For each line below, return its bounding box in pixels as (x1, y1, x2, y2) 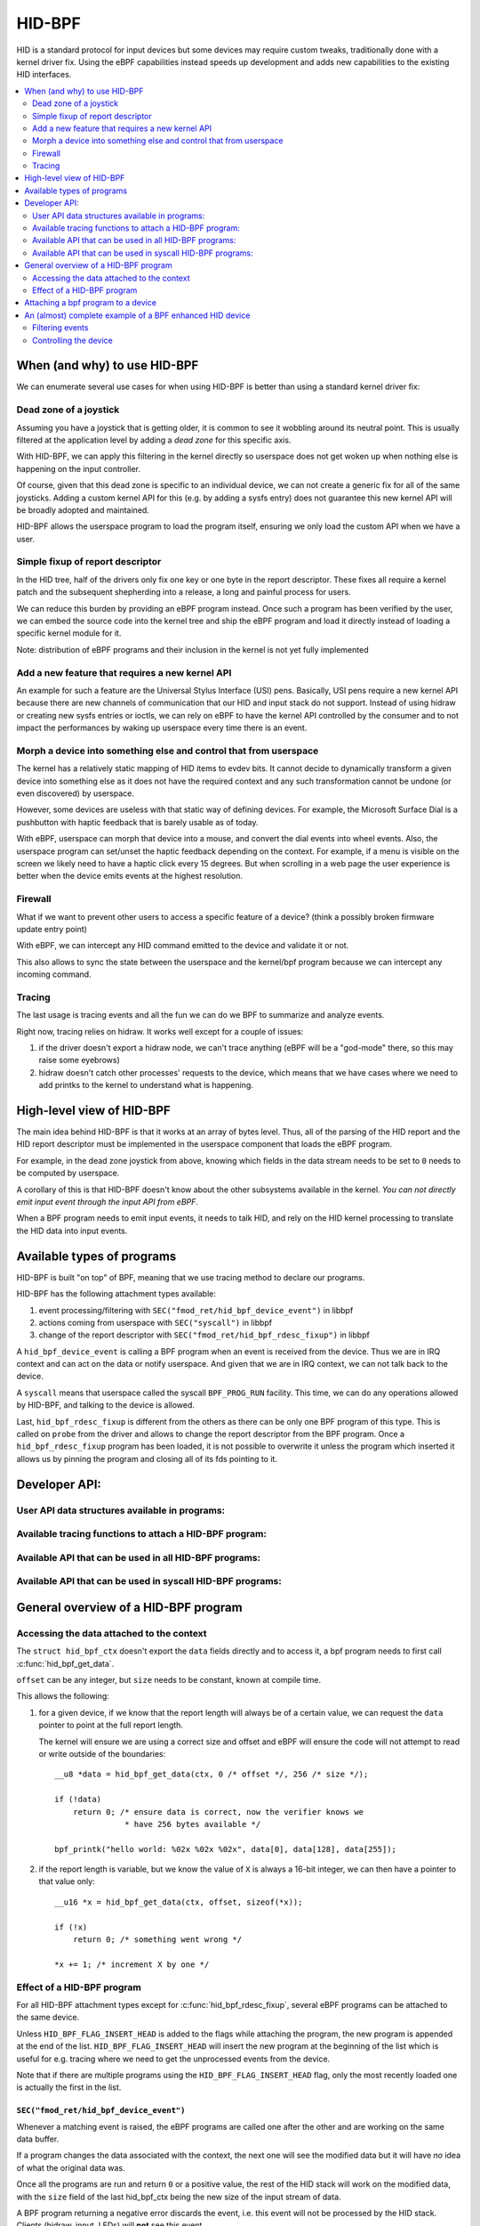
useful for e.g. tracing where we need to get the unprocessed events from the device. (16, 2053, 331, 2064)
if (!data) (54, 1794, 102, 1805)
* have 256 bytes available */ (124, 1819, 261, 1829)
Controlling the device (32, 335, 113, 345)
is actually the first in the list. (16, 2082, 122, 2092)
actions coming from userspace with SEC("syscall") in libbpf (38, 1317, 273, 1328)
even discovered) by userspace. (16, 788, 135, 799)
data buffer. (16, 2133, 60, 2145)
